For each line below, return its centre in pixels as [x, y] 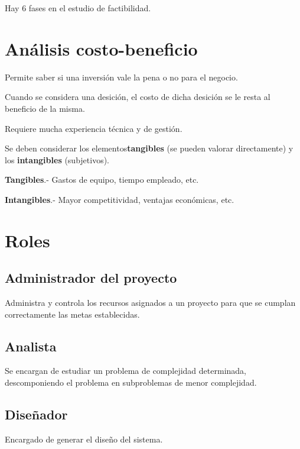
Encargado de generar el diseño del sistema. [84, 439]
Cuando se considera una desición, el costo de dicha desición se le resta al [138, 97]
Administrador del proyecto [91, 278]
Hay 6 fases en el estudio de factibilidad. [78, 8]
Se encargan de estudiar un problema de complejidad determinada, [125, 371]
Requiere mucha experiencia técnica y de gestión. [94, 128]
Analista [31, 346]
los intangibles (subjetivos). [57, 159]
